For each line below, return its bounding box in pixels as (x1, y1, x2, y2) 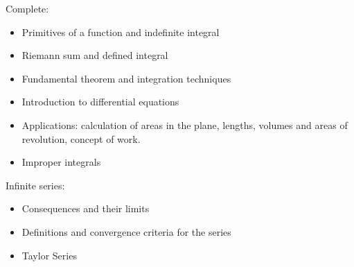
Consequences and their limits (21, 201, 150, 216)
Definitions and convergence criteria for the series (21, 224, 231, 239)
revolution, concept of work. (21, 131, 141, 146)
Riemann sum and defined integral (21, 48, 168, 62)
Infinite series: (6, 178, 65, 192)
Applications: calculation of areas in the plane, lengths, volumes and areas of (21, 117, 348, 132)
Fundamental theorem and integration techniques (21, 71, 231, 85)
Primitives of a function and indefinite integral (21, 24, 220, 39)
